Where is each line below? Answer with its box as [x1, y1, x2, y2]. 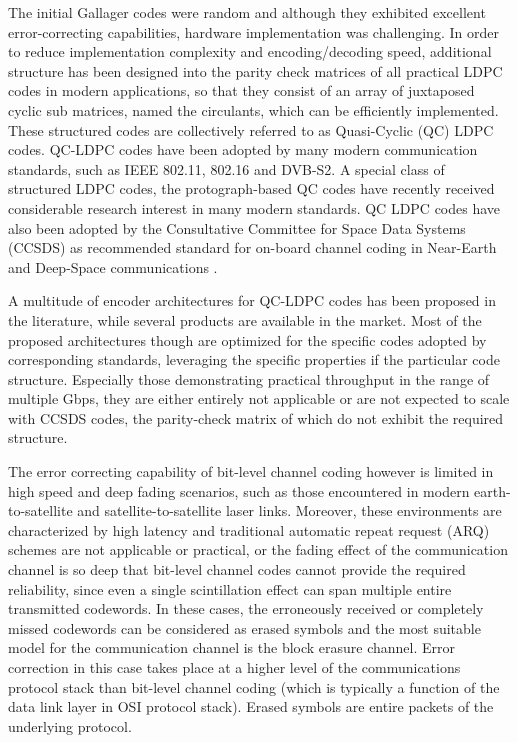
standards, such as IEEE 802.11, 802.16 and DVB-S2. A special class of [8, 158, 445, 179]
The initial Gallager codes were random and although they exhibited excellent [8, 2, 486, 22]
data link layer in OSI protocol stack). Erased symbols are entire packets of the [8, 696, 494, 717]
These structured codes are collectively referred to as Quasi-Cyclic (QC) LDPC [8, 119, 494, 140]
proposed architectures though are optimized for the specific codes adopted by [8, 329, 487, 350]
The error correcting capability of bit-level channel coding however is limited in [8, 461, 494, 482]
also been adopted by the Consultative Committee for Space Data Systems [8, 217, 466, 238]
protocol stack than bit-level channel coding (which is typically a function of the [8, 676, 500, 697]
